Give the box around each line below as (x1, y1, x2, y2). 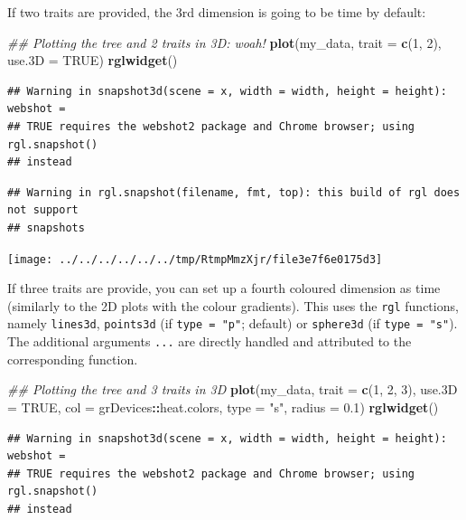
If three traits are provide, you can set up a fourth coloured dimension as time (7, 279, 441, 298)
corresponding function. (7, 349, 138, 368)
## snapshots (7, 221, 85, 234)
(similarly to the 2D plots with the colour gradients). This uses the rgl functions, (7, 296, 459, 315)
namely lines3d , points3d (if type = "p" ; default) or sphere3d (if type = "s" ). (7, 314, 458, 333)
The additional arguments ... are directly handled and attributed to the (7, 332, 412, 351)
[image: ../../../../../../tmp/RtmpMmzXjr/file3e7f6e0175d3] (7, 252, 383, 266)
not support (7, 203, 79, 217)
